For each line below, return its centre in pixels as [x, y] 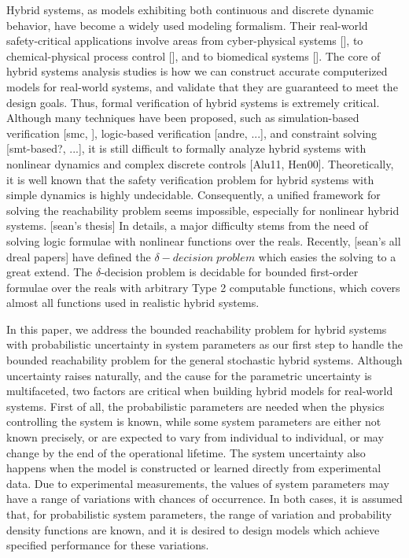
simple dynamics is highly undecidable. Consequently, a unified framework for [193, 195]
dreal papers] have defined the [79, 256]
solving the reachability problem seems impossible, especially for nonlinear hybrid [203, 210]
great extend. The [50, 272]
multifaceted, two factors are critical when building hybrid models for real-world [200, 391]
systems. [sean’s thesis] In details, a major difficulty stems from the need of [187, 225]
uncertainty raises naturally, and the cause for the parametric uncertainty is [189, 375]
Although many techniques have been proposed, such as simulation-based [183, 118]
